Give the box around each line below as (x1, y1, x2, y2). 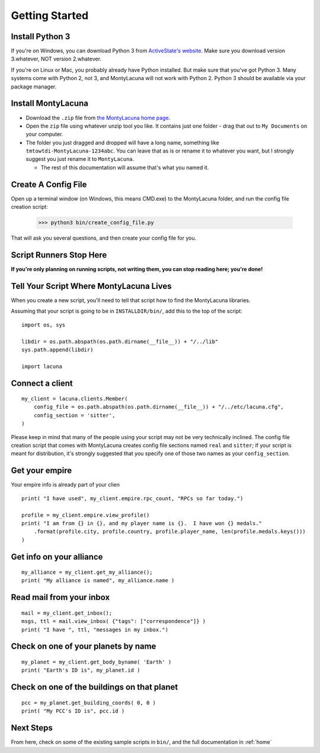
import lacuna (21, 363, 62, 370)
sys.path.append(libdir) (21, 346, 94, 353)
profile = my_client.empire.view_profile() (21, 511, 150, 519)
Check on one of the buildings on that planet (11, 682, 178, 692)
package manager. (11, 83, 57, 90)
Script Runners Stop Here (11, 250, 107, 260)
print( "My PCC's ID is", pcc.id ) (21, 708, 125, 714)
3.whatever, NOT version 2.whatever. (11, 55, 102, 62)
